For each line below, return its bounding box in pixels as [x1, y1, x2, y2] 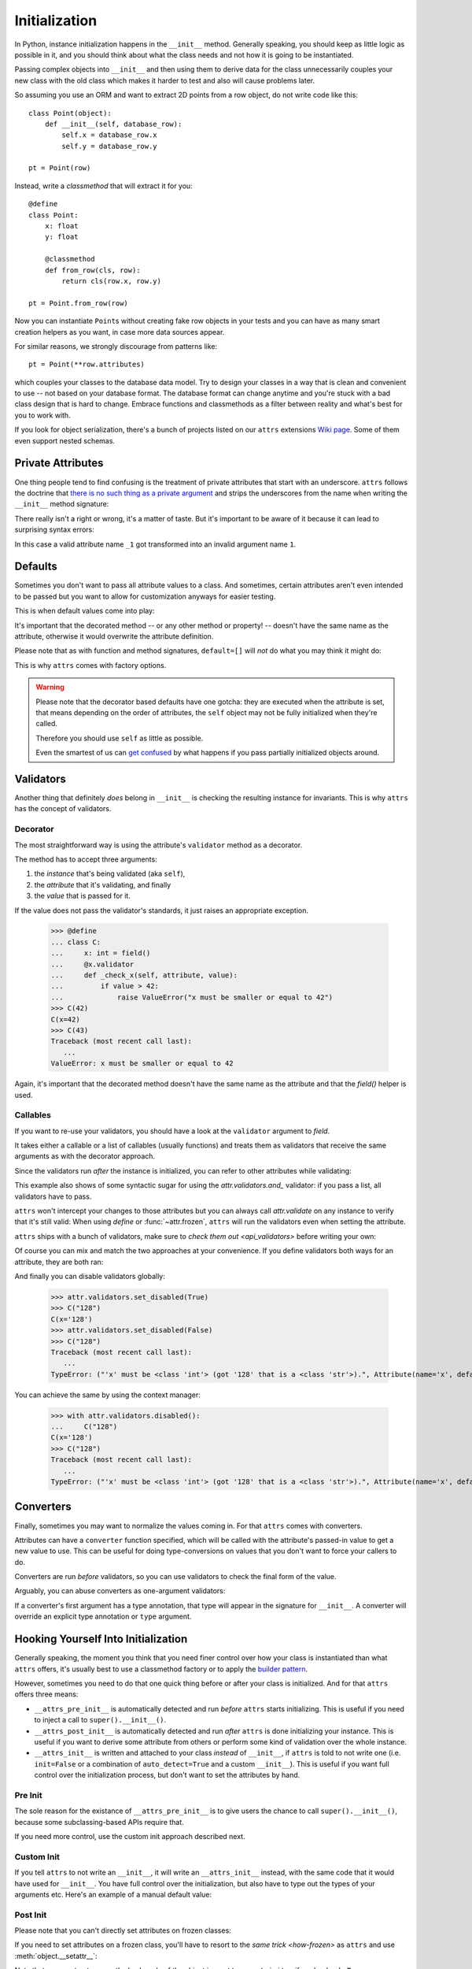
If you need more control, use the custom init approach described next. [14, 1831, 245, 1841]
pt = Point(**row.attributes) [28, 360, 146, 369]
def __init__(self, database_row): [44, 119, 183, 128]
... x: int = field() [50, 949, 151, 958]
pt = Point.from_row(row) [28, 299, 129, 307]
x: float [44, 221, 79, 231]
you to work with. [14, 410, 71, 420]
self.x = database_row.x [61, 131, 157, 139]
